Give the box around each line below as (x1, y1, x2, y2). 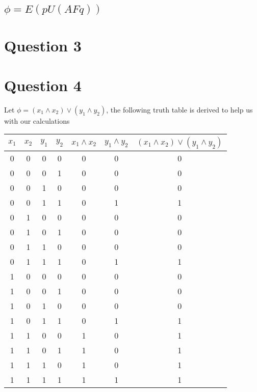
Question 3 (4, 35, 82, 55)
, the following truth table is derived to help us (106, 104, 253, 115)
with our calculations (4, 115, 70, 126)
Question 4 (4, 74, 82, 95)
